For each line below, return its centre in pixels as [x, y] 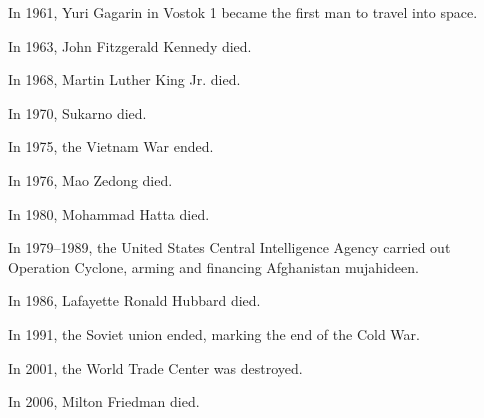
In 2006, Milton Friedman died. [104, 401]
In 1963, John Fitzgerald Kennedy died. [130, 45]
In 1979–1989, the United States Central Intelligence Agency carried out [229, 247]
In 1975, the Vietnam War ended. [111, 146]
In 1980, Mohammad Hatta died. [109, 213]
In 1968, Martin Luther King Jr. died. [124, 79]
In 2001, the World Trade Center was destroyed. [155, 367]
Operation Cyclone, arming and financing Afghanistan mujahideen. [213, 266]
